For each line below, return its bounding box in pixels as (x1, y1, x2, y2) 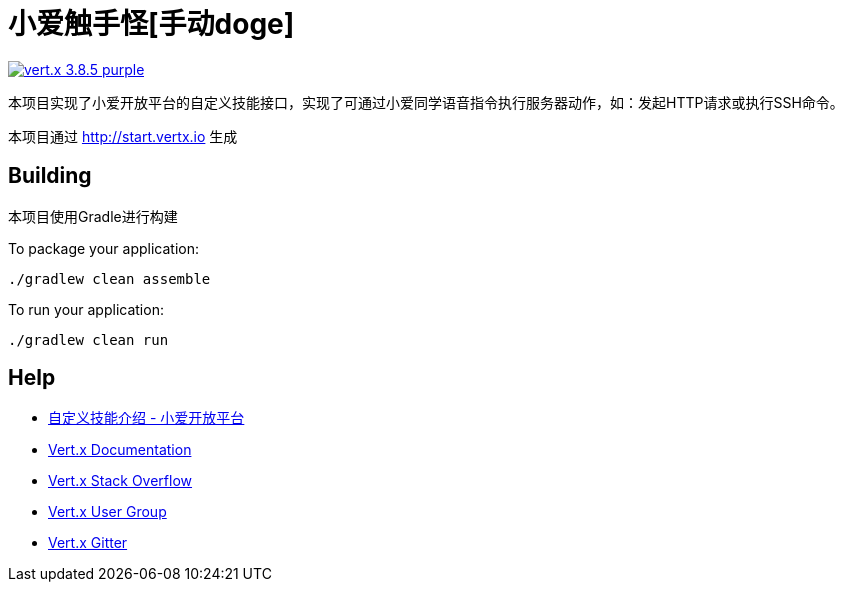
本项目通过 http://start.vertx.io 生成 (8, 127, 238, 145)
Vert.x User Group (48, 503, 167, 521)
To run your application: (8, 300, 164, 318)
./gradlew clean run (8, 331, 169, 348)
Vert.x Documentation (48, 441, 192, 459)
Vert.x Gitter (48, 534, 128, 552)
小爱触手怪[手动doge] (8, 7, 295, 41)
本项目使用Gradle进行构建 (8, 207, 178, 225)
